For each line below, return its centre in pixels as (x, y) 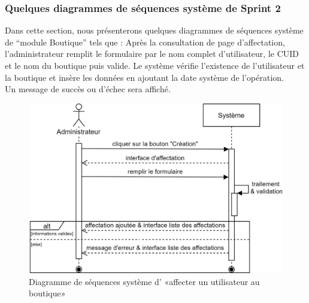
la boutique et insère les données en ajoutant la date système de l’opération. (144, 77)
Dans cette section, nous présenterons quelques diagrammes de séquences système (154, 30)
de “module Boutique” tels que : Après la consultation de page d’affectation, (145, 42)
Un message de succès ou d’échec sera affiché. (88, 89)
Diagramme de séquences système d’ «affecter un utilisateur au (144, 281)
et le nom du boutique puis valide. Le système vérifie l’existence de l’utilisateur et (155, 65)
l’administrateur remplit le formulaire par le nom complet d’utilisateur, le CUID (152, 54)
